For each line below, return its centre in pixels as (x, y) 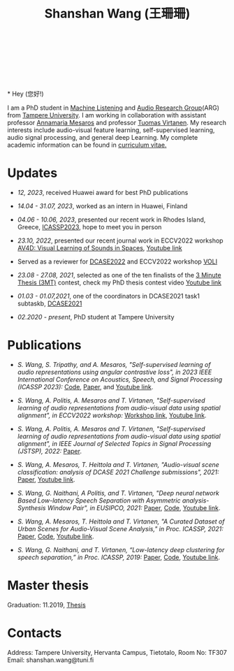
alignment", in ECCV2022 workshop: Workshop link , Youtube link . (112, 415)
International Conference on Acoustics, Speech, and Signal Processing (120, 380)
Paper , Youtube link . (46, 479)
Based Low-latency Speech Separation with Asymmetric (99, 500)
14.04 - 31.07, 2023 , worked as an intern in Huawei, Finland (102, 206)
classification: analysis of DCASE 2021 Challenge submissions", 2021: (118, 472)
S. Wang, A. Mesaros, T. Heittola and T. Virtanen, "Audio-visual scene (118, 465)
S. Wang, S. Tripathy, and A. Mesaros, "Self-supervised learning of (114, 365)
